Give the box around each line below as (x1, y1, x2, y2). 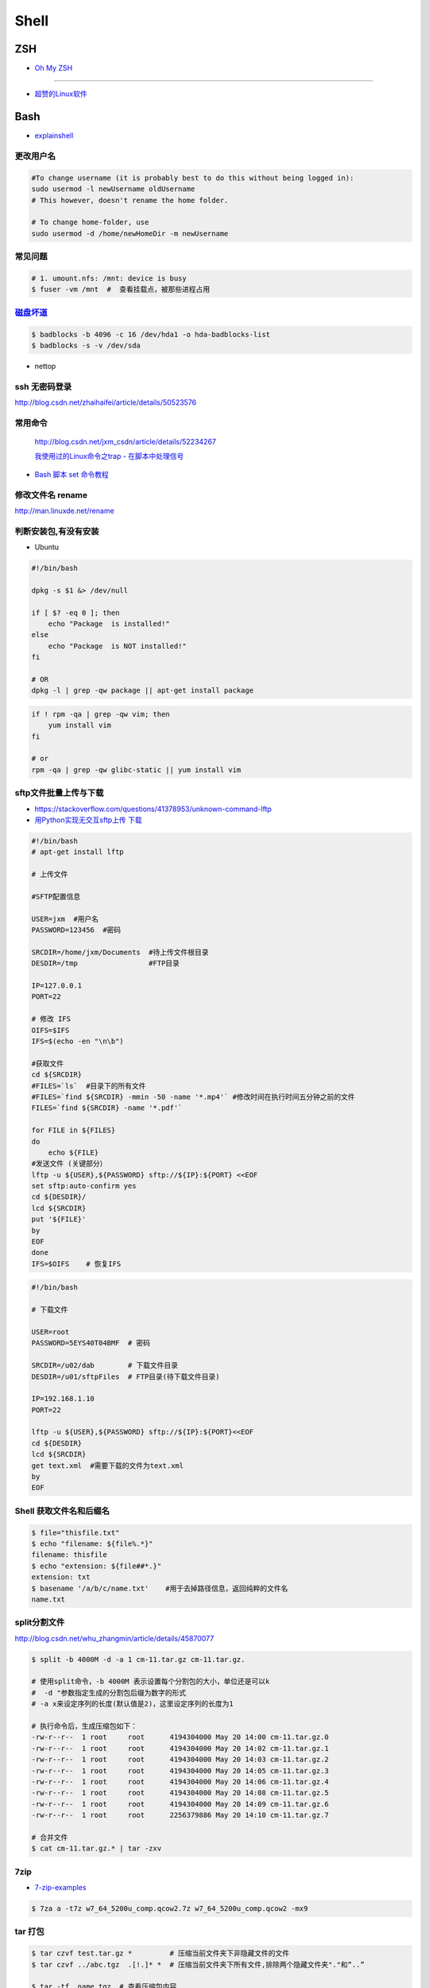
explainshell (34, 131, 74, 141)
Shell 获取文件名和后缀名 (14, 1505, 110, 1516)
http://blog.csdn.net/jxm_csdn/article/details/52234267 (34, 437, 216, 446)
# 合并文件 (31, 1833, 68, 1842)
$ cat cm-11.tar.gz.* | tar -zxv (31, 1844, 162, 1853)
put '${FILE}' (31, 1215, 87, 1224)
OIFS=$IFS (31, 1026, 70, 1035)
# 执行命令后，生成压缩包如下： (31, 1722, 138, 1730)
